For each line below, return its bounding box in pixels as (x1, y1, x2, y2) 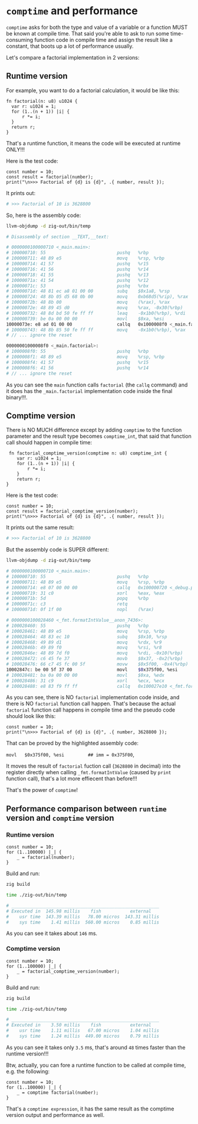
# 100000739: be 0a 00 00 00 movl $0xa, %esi (6, 316, 165, 321)
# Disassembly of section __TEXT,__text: (6, 233, 110, 240)
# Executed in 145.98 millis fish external (6, 908, 151, 914)
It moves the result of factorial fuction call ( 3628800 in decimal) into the (6, 762, 181, 769)
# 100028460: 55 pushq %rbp (6, 622, 149, 629)
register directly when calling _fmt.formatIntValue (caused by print (6, 769, 171, 776)
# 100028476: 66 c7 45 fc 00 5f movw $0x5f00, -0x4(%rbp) (6, 661, 189, 667)
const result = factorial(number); (6, 174, 94, 180)
